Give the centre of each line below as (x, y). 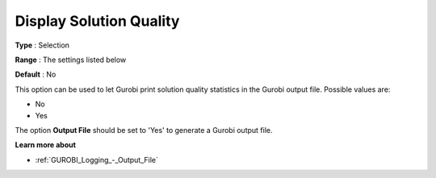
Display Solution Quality (97, 21)
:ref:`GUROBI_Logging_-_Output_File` (97, 159)
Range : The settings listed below (71, 60)
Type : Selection (42, 45)
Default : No (36, 75)
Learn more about (46, 145)
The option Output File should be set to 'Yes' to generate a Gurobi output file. (144, 130)
